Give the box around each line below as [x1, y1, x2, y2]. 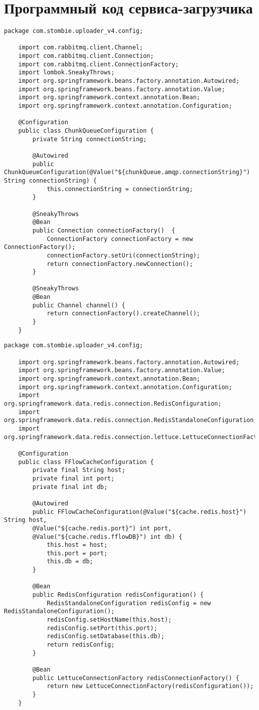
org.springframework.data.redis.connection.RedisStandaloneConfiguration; [4, 417, 258, 424]
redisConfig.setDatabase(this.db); [46, 633, 165, 640]
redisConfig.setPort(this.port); [46, 624, 157, 632]
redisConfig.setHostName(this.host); [46, 616, 172, 624]
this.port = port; [46, 549, 108, 557]
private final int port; [32, 474, 115, 482]
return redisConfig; [46, 641, 115, 649]
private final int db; [32, 483, 108, 490]
